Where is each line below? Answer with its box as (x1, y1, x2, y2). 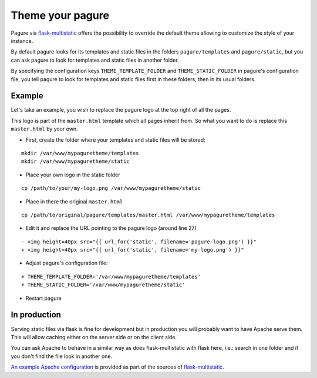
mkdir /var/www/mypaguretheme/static (21, 158, 130, 165)
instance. (11, 37, 33, 44)
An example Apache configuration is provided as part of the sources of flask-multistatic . (11, 363, 224, 370)
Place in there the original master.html (25, 198, 123, 205)
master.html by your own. (11, 125, 79, 132)
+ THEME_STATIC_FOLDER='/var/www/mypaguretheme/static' (21, 282, 186, 288)
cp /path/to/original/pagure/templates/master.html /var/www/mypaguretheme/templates (21, 212, 275, 218)
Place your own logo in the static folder (25, 171, 120, 178)
